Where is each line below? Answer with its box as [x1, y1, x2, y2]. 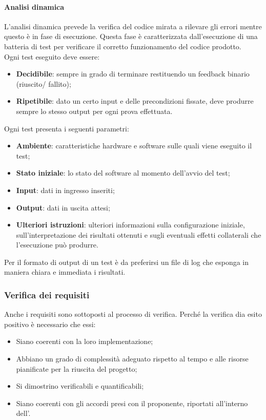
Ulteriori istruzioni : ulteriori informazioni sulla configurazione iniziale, [16, 219, 245, 230]
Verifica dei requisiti [4, 289, 90, 301]
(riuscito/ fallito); [16, 78, 71, 89]
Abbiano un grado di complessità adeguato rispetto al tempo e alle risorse [16, 353, 249, 364]
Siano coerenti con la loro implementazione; [16, 336, 153, 347]
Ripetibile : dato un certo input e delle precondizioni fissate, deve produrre [16, 96, 254, 106]
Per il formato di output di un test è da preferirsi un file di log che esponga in [4, 256, 249, 267]
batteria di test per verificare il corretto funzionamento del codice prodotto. [4, 41, 241, 51]
